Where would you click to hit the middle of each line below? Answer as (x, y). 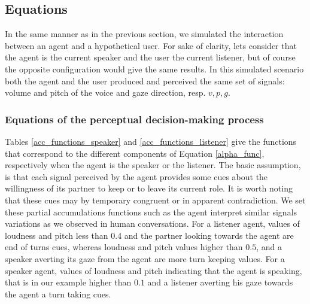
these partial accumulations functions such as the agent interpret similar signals (151, 212)
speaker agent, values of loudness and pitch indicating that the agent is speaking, (154, 270)
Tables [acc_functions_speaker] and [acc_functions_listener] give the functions (151, 141)
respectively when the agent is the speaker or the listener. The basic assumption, (153, 165)
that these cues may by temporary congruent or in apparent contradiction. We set (155, 200)
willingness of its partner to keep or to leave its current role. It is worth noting (149, 188)
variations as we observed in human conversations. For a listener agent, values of (152, 224)
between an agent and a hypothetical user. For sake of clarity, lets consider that (151, 45)
